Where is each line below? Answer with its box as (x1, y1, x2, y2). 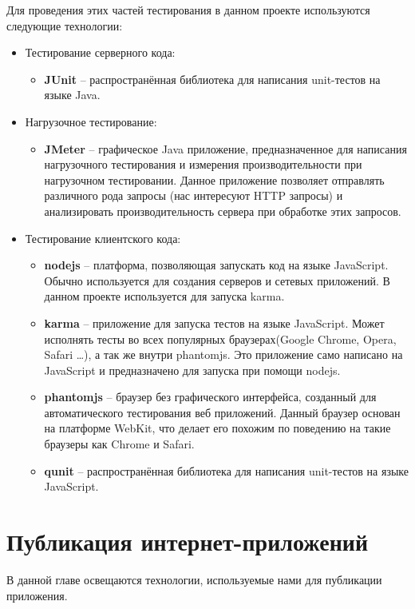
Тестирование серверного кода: (25, 44, 176, 61)
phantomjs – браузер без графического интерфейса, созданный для (44, 388, 377, 405)
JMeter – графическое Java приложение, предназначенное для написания (44, 140, 407, 157)
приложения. (6, 587, 68, 603)
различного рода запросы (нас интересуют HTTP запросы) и (44, 187, 343, 204)
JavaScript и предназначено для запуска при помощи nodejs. (44, 361, 341, 378)
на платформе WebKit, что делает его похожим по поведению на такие (44, 420, 391, 436)
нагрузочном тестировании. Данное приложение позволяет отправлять (44, 171, 385, 188)
